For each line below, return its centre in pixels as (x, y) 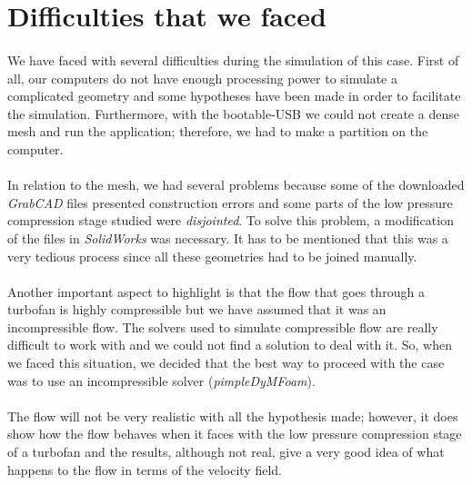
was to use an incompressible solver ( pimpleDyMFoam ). (161, 380)
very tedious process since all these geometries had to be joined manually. (212, 256)
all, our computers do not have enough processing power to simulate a (203, 78)
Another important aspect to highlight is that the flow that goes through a (216, 291)
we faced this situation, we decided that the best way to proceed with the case (226, 363)
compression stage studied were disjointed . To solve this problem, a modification (231, 220)
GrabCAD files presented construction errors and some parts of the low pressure (230, 202)
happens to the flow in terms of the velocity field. (145, 469)
